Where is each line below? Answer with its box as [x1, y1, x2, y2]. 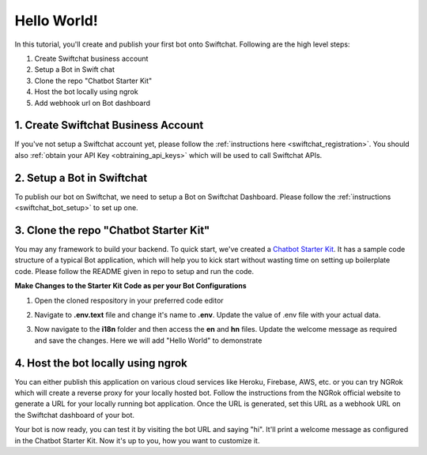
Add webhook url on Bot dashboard [34, 98, 150, 107]
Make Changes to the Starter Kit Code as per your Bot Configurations [14, 281, 247, 291]
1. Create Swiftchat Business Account [14, 118, 204, 132]
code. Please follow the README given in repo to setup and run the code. [14, 266, 255, 276]
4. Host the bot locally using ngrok [14, 356, 187, 370]
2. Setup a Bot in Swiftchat [14, 171, 148, 185]
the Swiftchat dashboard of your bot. [14, 410, 134, 419]
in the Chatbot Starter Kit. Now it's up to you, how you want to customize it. [14, 435, 260, 446]
